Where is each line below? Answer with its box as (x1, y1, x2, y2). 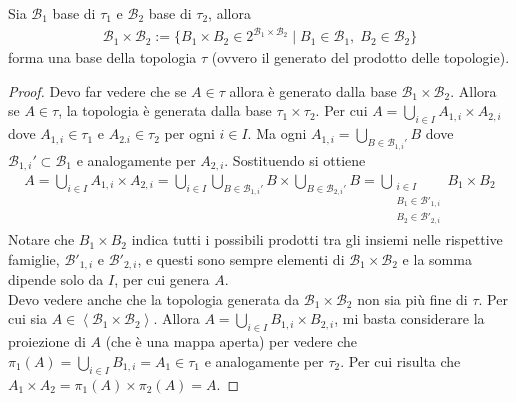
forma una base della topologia (8, 47, 197, 68)
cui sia (8, 308, 47, 329)
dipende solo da (8, 269, 104, 290)
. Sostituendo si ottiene (224, 149, 366, 170)
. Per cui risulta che (340, 350, 461, 371)
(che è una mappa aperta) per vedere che (105, 331, 357, 352)
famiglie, (8, 248, 60, 269)
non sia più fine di (357, 288, 468, 309)
